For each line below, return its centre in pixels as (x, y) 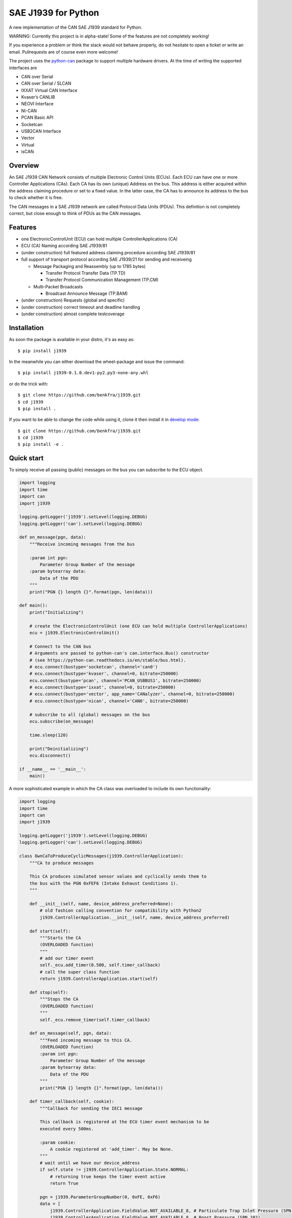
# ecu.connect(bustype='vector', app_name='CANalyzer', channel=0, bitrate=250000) (132, 694)
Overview (24, 165)
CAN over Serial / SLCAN (46, 83)
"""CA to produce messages (62, 863)
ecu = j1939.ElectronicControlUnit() (74, 633)
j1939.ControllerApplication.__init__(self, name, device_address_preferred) (135, 917)
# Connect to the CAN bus (60, 646)
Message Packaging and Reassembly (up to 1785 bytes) (90, 266)
